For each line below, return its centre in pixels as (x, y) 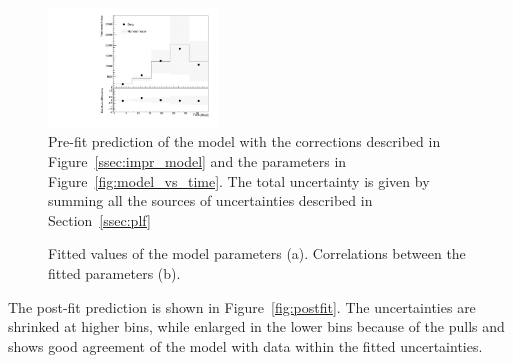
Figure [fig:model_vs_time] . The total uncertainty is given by (239, 180)
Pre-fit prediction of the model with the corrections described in (244, 141)
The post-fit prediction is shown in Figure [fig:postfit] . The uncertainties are (242, 306)
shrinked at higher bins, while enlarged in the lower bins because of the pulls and (256, 326)
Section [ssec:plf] (99, 219)
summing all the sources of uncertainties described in (210, 200)
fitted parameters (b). (114, 273)
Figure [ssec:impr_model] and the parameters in (197, 161)
